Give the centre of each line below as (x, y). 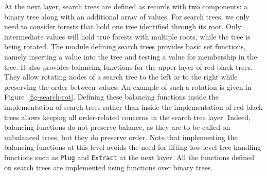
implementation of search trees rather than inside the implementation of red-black (133, 106)
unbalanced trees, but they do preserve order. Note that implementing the (121, 137)
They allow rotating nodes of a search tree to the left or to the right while (121, 77)
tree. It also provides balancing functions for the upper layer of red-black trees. (128, 66)
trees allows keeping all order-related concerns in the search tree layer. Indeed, (127, 117)
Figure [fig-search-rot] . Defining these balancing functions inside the (111, 97)
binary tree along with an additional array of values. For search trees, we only (127, 16)
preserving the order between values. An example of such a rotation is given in (128, 86)
